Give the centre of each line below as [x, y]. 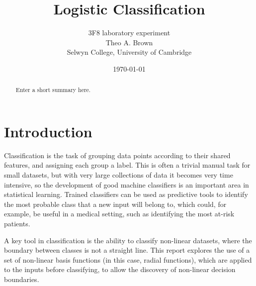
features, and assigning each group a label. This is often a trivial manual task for [127, 165]
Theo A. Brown [129, 42]
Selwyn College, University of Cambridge [129, 52]
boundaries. [22, 279]
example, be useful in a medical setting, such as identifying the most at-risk [119, 214]
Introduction [48, 131]
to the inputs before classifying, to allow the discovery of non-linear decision [120, 269]
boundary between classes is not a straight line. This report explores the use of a [127, 250]
